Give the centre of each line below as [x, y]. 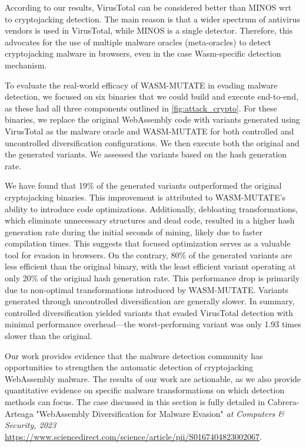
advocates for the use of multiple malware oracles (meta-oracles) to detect [138, 42]
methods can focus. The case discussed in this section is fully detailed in [135, 402]
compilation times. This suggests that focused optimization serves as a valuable [148, 243]
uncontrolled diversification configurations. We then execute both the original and [152, 142]
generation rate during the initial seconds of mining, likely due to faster [134, 231]
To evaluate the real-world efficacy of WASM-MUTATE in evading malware [141, 85]
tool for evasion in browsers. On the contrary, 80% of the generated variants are [149, 254]
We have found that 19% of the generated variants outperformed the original [143, 185]
